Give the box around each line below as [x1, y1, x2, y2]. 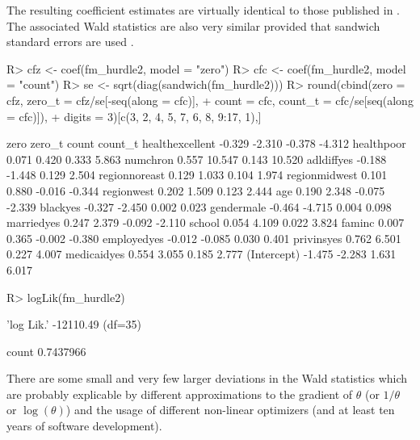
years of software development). [6, 417, 162, 434]
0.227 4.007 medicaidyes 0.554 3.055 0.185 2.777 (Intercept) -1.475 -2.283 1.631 [6, 245, 397, 262]
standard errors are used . [6, 33, 134, 50]
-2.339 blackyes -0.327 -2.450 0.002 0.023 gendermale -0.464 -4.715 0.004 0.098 [6, 198, 392, 215]
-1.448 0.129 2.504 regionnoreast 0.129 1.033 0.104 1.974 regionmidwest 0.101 [6, 166, 388, 183]
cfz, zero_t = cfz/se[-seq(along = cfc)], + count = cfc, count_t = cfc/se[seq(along [6, 91, 414, 108]
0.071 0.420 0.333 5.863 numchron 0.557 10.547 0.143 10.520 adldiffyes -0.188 [6, 150, 387, 167]
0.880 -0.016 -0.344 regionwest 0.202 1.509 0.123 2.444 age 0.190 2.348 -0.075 [6, 182, 385, 199]
